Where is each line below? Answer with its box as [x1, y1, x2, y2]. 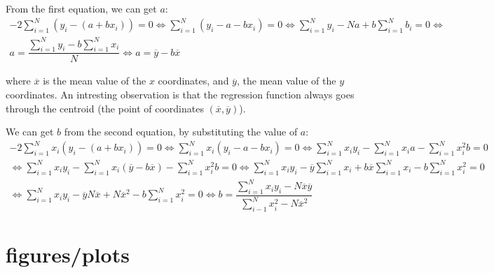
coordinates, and [158, 73, 229, 88]
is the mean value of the [43, 73, 146, 88]
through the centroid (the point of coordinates [6, 101, 204, 115]
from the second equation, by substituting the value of [64, 124, 298, 139]
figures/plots [6, 240, 130, 269]
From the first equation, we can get [6, 1, 157, 15]
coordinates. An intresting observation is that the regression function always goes [6, 87, 355, 102]
